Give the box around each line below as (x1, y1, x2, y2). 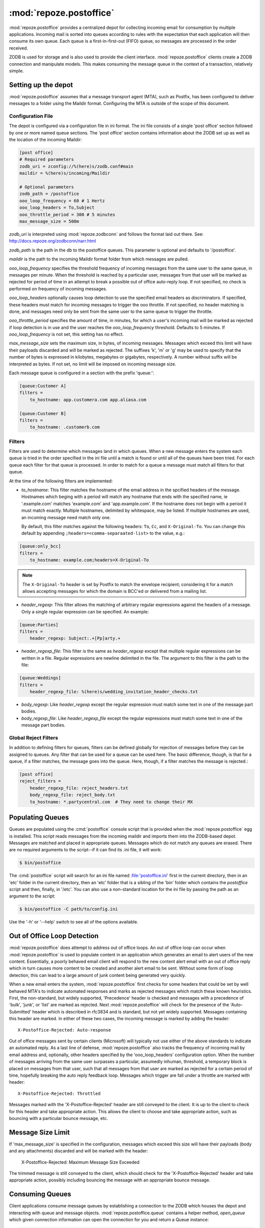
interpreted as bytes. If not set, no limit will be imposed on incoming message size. (9, 361, 177, 367)
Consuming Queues (9, 1190, 71, 1199)
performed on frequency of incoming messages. (9, 285, 107, 292)
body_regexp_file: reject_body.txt (29, 792, 115, 798)
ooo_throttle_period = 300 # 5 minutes (19, 212, 115, 217)
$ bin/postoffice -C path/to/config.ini (19, 906, 118, 912)
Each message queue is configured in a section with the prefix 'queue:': (9, 370, 154, 376)
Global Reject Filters (9, 734, 58, 741)
